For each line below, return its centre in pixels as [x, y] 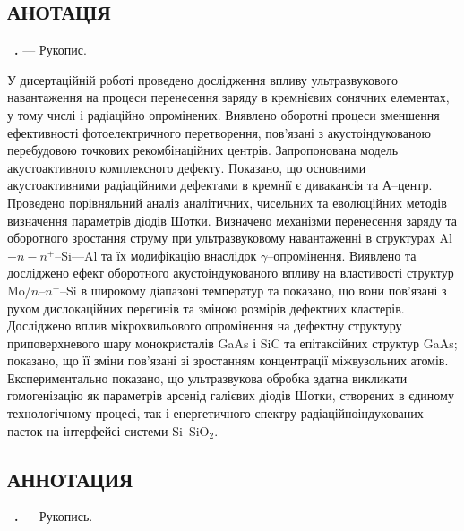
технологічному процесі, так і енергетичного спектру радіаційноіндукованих [215, 413]
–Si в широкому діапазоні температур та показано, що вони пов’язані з [253, 290]
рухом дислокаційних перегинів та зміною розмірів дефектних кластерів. [206, 308]
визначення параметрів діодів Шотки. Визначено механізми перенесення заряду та [232, 220]
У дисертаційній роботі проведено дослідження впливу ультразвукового [202, 79]
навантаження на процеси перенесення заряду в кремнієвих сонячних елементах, [228, 97]
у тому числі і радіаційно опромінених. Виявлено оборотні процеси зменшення [223, 114]
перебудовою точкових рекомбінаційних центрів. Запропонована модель [203, 150]
